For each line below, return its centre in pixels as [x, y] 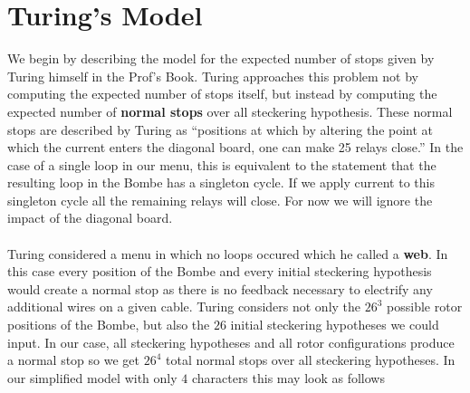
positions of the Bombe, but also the [109, 325]
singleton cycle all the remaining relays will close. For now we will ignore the [220, 200]
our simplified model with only [92, 377]
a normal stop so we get [73, 360]
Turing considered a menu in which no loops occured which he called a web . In [228, 253]
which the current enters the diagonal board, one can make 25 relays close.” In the [235, 147]
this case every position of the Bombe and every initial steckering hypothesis [220, 271]
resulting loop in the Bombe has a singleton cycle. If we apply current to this [221, 182]
